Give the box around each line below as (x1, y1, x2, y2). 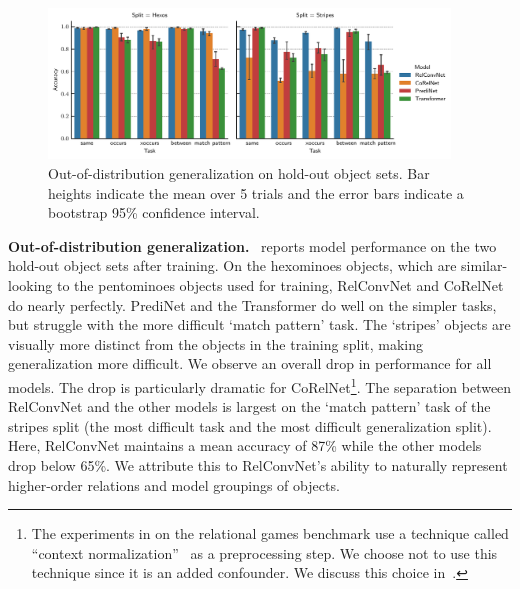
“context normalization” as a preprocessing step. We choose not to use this (31, 542, 498, 563)
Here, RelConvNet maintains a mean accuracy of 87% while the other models (8, 435, 482, 456)
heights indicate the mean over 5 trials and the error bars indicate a (48, 182, 464, 203)
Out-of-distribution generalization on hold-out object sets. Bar (48, 163, 430, 184)
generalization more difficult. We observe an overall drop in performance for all (8, 353, 492, 374)
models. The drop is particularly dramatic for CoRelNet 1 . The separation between (8, 373, 512, 397)
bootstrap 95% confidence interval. (48, 202, 260, 223)
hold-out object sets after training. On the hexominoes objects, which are (8, 255, 457, 276)
